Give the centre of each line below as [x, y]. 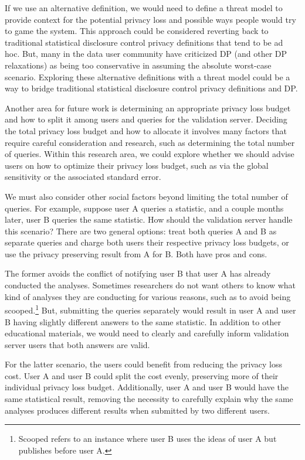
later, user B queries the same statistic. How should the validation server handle [149, 219]
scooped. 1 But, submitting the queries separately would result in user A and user [150, 309]
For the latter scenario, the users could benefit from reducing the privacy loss [143, 364]
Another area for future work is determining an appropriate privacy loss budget [148, 108]
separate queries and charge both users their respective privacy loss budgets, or [147, 242]
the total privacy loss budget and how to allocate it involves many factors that [146, 130]
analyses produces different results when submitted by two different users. [137, 410]
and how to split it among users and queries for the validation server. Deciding [146, 119]
